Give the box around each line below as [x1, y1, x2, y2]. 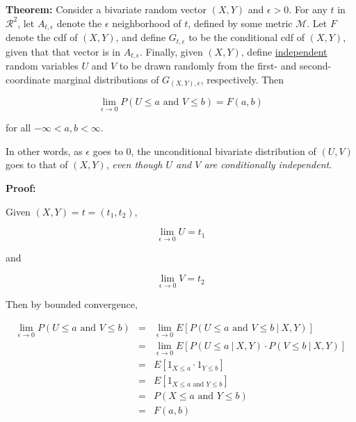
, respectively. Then [200, 72, 284, 86]
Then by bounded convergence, [6, 297, 138, 311]
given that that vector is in [6, 44, 121, 58]
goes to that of [6, 157, 68, 172]
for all [6, 120, 31, 135]
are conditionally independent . [204, 157, 332, 172]
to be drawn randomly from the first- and [119, 58, 297, 72]
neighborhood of [112, 15, 181, 30]
